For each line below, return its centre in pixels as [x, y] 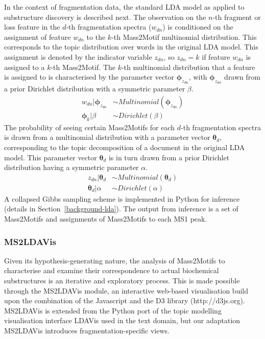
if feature [216, 56]
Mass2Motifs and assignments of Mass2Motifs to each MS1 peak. [106, 219]
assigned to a [25, 67]
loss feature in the [32, 27]
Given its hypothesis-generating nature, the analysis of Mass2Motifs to [115, 260]
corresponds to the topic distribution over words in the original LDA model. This [131, 47]
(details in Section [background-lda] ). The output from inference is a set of [121, 209]
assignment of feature [38, 37]
